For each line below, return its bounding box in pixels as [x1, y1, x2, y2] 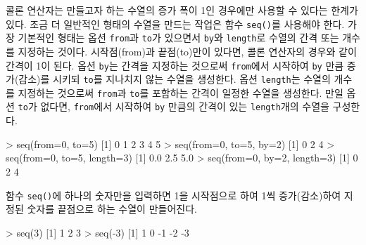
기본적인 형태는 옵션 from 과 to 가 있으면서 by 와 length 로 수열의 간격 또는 [18, 30, 339, 45]
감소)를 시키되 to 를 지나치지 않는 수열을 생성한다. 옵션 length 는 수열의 [18, 72, 331, 86]
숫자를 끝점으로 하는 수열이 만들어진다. [27, 201, 197, 216]
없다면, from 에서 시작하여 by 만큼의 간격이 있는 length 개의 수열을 [40, 99, 329, 114]
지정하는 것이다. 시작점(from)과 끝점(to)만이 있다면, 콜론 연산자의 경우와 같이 [18, 44, 357, 58]
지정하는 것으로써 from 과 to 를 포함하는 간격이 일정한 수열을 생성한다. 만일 [18, 85, 343, 100]
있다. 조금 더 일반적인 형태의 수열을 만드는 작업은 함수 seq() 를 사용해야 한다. [6, 16, 345, 31]
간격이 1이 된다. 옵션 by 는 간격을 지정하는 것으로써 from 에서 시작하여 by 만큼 [6, 58, 344, 72]
